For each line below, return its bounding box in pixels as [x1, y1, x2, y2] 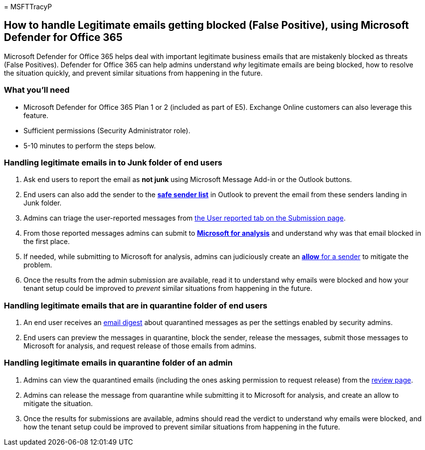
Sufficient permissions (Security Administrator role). [23, 126, 191, 135]
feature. [23, 111, 49, 120]
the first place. [23, 237, 70, 246]
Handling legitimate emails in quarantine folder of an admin [4, 358, 233, 368]
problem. [23, 261, 52, 269]
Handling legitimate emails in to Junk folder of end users [4, 157, 222, 167]
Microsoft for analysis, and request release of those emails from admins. [23, 342, 256, 350]
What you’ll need [4, 85, 70, 95]
